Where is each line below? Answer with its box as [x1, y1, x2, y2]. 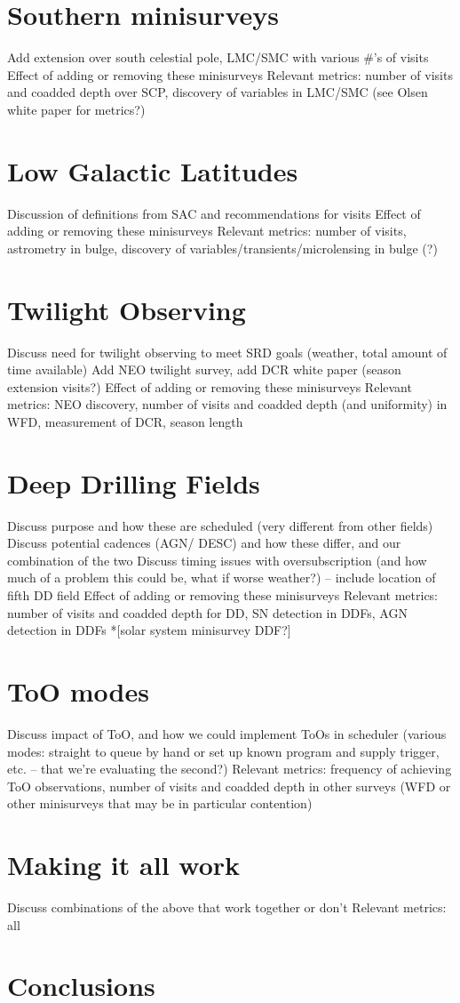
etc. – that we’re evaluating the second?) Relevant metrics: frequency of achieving [7, 759, 452, 778]
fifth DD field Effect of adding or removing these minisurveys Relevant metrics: [7, 586, 439, 604]
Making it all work [7, 847, 241, 883]
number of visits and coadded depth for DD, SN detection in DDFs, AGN [7, 603, 408, 622]
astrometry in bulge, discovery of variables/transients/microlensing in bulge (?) [7, 238, 438, 257]
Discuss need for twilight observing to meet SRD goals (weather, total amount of [7, 342, 448, 361]
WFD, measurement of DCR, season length [7, 412, 243, 430]
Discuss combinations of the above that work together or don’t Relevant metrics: [7, 898, 447, 916]
